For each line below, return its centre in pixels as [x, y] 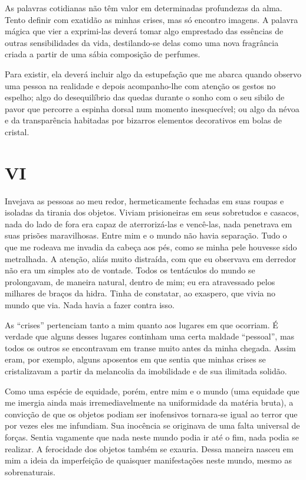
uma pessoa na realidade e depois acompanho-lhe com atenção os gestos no [140, 85]
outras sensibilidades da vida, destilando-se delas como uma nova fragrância [142, 42]
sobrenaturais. [30, 471]
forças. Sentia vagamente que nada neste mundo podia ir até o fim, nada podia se [152, 437]
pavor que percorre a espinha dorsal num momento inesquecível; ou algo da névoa [152, 108]
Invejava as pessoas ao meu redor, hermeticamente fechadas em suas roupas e [144, 200]
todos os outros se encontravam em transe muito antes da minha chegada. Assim [150, 347]
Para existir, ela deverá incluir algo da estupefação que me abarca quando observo [153, 74]
